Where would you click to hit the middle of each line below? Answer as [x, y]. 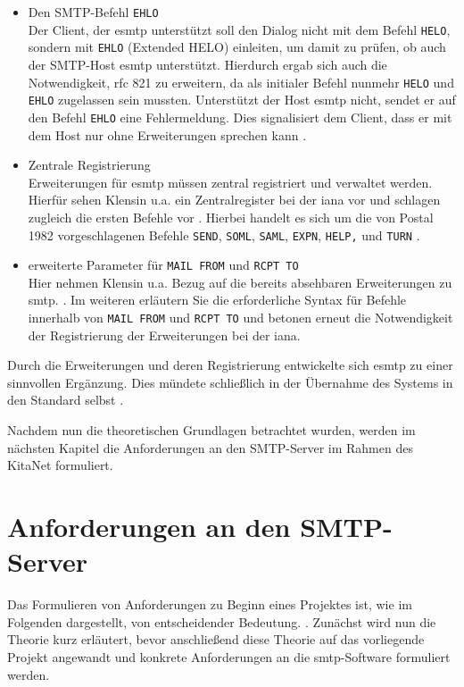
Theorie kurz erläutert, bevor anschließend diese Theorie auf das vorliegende [216, 639]
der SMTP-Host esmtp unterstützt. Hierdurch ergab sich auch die [207, 64]
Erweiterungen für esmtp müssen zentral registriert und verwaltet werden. [230, 182]
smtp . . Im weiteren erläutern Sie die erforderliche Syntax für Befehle [217, 300]
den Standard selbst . [66, 400]
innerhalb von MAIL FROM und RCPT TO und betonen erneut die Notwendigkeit [240, 317]
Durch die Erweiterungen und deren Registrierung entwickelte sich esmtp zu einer [230, 365]
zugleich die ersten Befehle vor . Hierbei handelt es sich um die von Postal [231, 217]
